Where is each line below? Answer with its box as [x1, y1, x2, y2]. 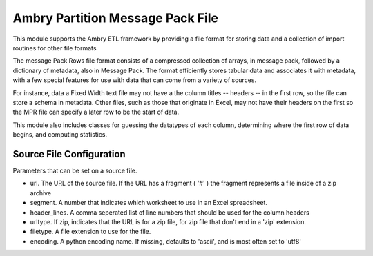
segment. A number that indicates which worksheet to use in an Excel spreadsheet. [30, 199, 267, 207]
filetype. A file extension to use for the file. [30, 228, 151, 236]
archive [30, 188, 52, 197]
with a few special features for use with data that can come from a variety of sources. [12, 76, 257, 84]
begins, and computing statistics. [12, 130, 107, 139]
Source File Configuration [12, 148, 126, 160]
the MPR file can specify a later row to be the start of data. [12, 108, 180, 117]
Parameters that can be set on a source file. [12, 166, 137, 175]
